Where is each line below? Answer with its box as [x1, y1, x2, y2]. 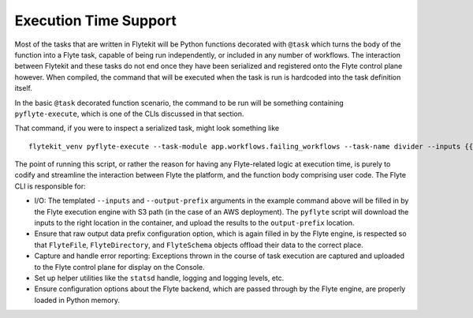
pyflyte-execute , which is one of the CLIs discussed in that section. [14, 109, 244, 118]
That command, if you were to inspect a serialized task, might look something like [14, 123, 280, 133]
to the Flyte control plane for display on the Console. [34, 262, 205, 271]
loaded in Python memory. [34, 295, 120, 305]
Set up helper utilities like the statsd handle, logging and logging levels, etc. [34, 273, 285, 282]
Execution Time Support [14, 12, 177, 29]
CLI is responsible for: [14, 181, 86, 191]
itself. [14, 84, 33, 93]
